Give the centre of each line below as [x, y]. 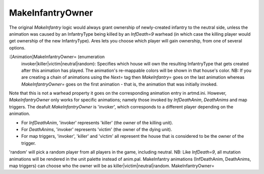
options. [17, 48]
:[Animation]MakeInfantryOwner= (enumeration [57, 57]
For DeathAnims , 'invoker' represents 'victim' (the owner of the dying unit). [97, 130]
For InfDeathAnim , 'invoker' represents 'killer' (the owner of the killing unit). [97, 123]
